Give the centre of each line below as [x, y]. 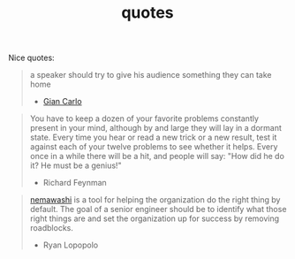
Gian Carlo [62, 102]
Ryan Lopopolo [71, 245]
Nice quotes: [31, 58]
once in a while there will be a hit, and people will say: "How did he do [157, 156]
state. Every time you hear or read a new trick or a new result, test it [153, 137]
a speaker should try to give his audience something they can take [151, 75]
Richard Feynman [75, 183]
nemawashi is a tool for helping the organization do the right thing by [155, 200]
